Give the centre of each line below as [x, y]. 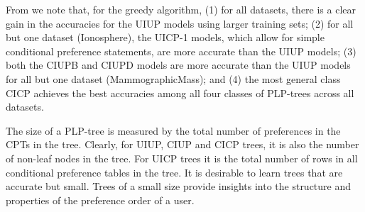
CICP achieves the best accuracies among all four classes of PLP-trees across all [180, 93]
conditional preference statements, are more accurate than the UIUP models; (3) [181, 51]
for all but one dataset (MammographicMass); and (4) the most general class [173, 78]
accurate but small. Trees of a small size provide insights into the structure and [179, 186]
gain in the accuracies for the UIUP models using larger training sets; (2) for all [180, 23]
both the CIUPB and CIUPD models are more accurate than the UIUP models [178, 65]
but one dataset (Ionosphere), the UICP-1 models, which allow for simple [165, 37]
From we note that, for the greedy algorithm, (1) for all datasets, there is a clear [181, 9]
